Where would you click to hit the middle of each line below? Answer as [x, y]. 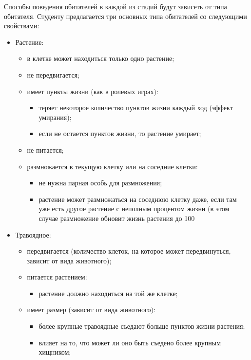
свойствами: [22, 26]
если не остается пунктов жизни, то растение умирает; [120, 133]
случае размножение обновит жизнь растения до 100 [117, 218]
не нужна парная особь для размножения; [100, 183]
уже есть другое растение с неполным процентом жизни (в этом [134, 209]
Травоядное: [33, 234]
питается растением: [57, 277]
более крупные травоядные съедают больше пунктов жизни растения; [142, 326]
